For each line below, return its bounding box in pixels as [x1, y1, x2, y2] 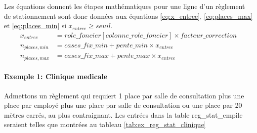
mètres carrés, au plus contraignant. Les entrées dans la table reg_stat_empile [4, 109, 243, 120]
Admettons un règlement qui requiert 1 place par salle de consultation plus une [4, 90, 244, 100]
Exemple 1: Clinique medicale [4, 71, 108, 82]
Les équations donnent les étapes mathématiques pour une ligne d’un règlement [4, 1, 245, 11]
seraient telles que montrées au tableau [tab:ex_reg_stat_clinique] [4, 119, 206, 130]
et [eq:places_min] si [4, 20, 67, 31]
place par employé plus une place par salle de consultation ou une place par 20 [4, 100, 242, 110]
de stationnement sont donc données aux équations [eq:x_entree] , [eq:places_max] [4, 10, 253, 21]
